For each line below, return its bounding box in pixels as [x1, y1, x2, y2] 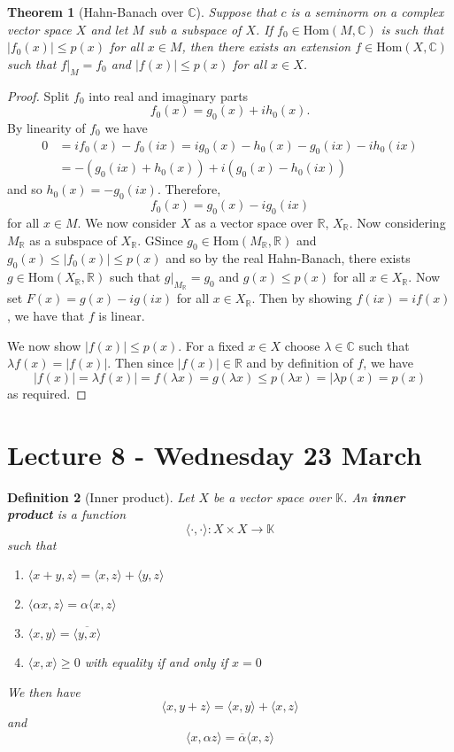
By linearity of [7, 118, 86, 136]
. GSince [137, 230, 183, 249]
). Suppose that [196, 3, 277, 20]
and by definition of [246, 353, 353, 372]
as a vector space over [195, 213, 313, 232]
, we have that [7, 306, 85, 324]
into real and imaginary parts [88, 86, 249, 105]
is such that [381, 19, 444, 38]
